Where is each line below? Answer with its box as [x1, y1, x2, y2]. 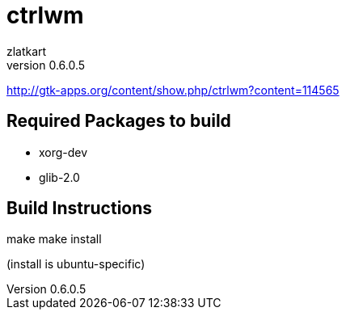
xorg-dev [39, 145, 88, 159]
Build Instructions [6, 198, 153, 219]
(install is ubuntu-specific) [6, 257, 146, 272]
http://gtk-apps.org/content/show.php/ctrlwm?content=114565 [6, 82, 340, 97]
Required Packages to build [6, 111, 231, 132]
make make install [6, 232, 102, 246]
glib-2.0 [39, 170, 80, 184]
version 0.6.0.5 [6, 57, 86, 72]
